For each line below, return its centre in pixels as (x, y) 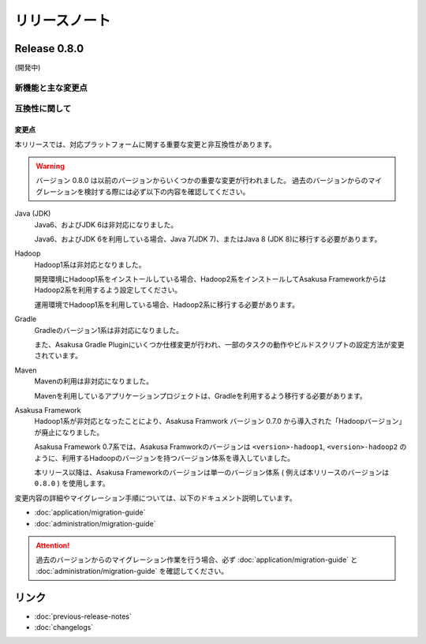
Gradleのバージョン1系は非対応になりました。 (109, 330)
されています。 (58, 356)
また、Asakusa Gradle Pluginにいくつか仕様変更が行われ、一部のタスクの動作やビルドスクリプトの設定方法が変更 (219, 345)
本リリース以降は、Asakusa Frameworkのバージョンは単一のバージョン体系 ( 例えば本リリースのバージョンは (212, 472)
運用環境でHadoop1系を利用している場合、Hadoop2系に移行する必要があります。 (167, 305)
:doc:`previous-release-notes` (83, 616)
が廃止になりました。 (69, 432)
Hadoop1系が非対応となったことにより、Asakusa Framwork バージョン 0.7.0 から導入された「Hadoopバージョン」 (220, 421)
